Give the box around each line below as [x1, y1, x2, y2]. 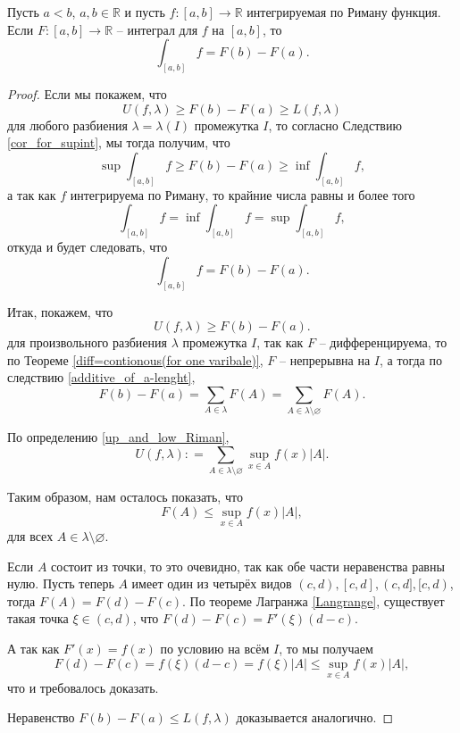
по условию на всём [160, 639, 270, 657]
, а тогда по [380, 350, 442, 369]
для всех [7, 527, 54, 546]
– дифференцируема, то [319, 333, 447, 352]
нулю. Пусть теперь [7, 574, 114, 593]
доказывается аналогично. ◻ [236, 708, 394, 727]
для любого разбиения [7, 115, 128, 134]
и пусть [124, 3, 165, 21]
